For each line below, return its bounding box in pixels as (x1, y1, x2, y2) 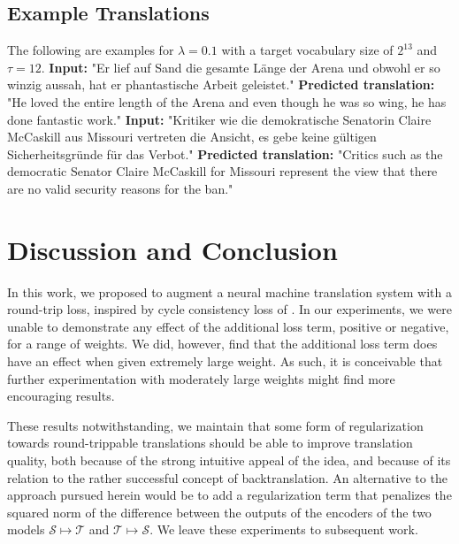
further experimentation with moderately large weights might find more (7, 369, 395, 387)
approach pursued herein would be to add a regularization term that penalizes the (7, 486, 452, 504)
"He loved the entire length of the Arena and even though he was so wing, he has (7, 92, 447, 111)
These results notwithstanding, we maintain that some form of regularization (7, 416, 424, 434)
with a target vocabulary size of (221, 41, 394, 59)
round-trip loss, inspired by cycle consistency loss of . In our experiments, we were (7, 300, 452, 318)
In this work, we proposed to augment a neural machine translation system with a (7, 282, 452, 301)
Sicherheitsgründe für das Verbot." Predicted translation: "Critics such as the (7, 144, 443, 163)
